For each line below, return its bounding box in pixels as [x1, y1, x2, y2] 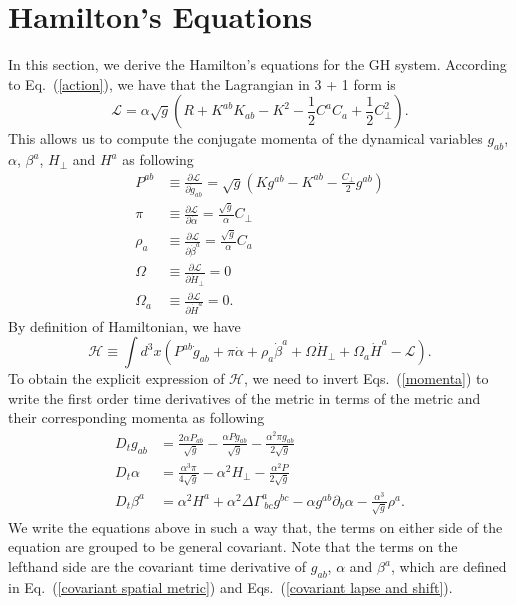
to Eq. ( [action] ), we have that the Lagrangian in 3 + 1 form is [8, 73, 396, 94]
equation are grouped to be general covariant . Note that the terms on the [8, 536, 458, 557]
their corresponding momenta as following [8, 407, 265, 428]
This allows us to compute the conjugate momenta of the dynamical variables [8, 128, 483, 149]
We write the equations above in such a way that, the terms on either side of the [8, 516, 503, 537]
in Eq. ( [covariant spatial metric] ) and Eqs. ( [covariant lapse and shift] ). [8, 576, 453, 597]
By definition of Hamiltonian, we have [8, 315, 241, 336]
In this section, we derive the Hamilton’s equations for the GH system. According [8, 54, 507, 75]
